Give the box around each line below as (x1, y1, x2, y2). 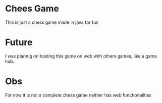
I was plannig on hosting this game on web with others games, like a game (5, 53, 157, 59)
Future (5, 37, 33, 48)
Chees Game (5, 3, 59, 14)
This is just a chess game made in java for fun (5, 19, 99, 25)
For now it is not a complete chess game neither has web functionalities (5, 92, 152, 98)
